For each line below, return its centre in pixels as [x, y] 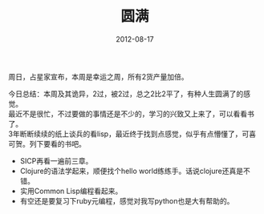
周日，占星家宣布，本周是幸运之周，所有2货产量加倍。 [98, 76]
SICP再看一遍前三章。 [56, 160]
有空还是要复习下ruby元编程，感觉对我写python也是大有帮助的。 [127, 200]
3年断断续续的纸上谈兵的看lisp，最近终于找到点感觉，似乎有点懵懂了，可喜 [132, 134]
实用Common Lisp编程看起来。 [71, 191]
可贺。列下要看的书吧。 [47, 143]
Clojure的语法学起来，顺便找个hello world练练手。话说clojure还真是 [131, 171]
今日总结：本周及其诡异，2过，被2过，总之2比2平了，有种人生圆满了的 [126, 94]
